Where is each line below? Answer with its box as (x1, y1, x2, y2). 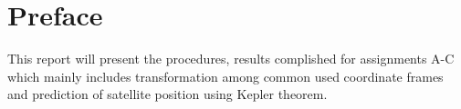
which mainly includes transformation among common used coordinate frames (7, 66, 444, 85)
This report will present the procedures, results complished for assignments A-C (7, 49, 455, 68)
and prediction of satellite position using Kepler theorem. (7, 84, 328, 104)
